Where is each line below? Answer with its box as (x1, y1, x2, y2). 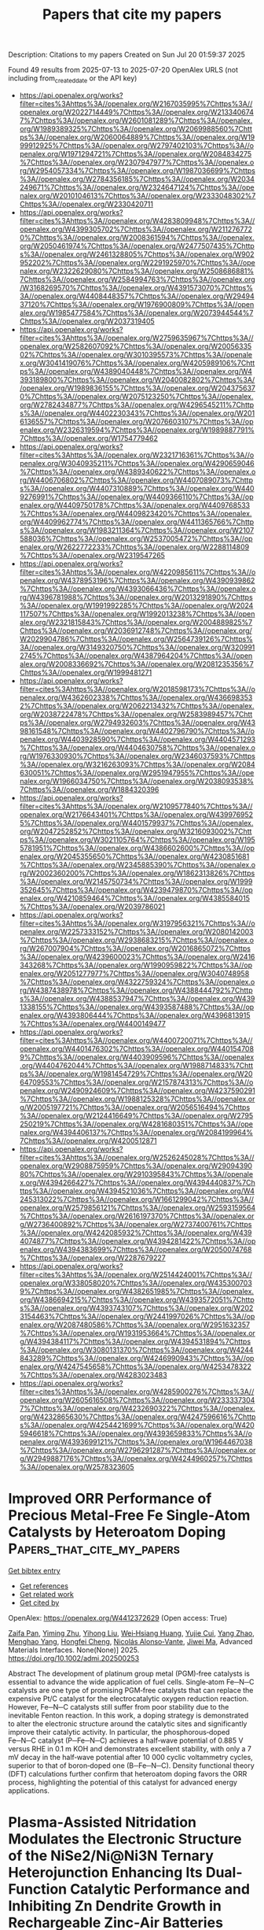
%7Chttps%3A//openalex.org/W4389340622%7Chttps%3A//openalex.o (19, 467, 256, 476)
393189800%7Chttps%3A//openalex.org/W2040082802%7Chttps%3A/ (19, 375, 255, 384)
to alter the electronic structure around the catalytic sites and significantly (8, 1718, 247, 1728)
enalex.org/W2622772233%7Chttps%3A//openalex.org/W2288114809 (19, 542, 250, 552)
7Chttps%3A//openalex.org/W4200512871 (19, 1136, 157, 1145)
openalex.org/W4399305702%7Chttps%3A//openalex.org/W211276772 (19, 224, 253, 234)
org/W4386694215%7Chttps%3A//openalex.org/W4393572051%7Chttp (19, 1295, 255, 1304)
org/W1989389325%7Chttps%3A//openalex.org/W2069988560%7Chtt (19, 124, 253, 133)
